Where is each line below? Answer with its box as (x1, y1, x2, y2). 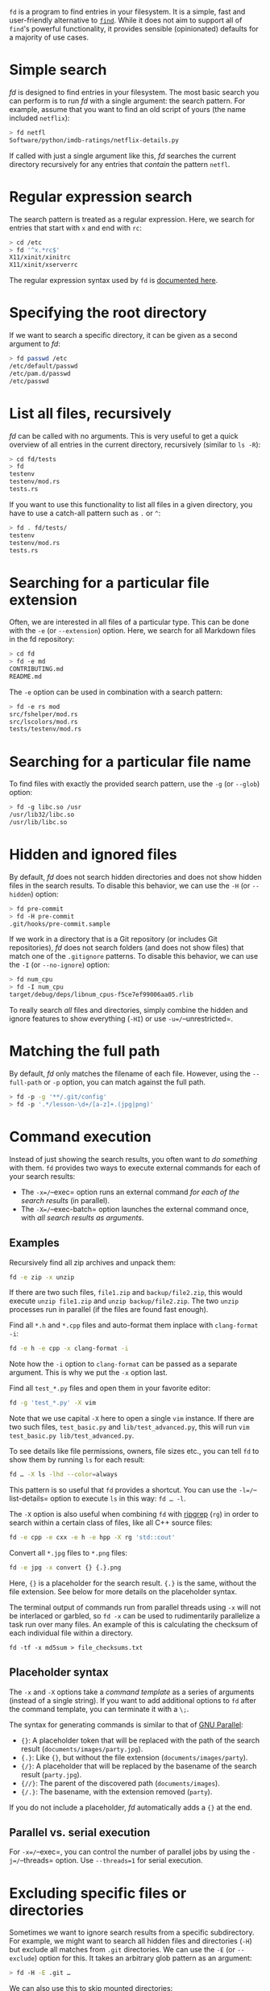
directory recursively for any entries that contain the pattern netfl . (9, 159, 231, 169)
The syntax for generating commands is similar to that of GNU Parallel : (9, 1719, 244, 1729)
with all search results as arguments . (20, 1213, 144, 1223)
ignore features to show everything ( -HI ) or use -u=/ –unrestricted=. (9, 1014, 233, 1023)
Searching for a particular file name (9, 752, 251, 771)
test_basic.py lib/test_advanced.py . (9, 1431, 135, 1440)
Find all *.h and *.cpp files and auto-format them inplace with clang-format (9, 1320, 259, 1330)
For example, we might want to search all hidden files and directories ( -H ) (9, 1936, 252, 1946)
